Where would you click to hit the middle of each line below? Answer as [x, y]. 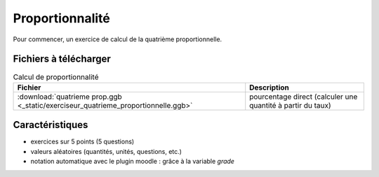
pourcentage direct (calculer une [304, 97]
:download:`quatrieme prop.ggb [69, 97]
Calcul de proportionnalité [56, 77]
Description [269, 87]
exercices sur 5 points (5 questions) [82, 142]
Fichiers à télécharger [62, 59]
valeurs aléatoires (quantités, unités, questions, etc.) [106, 151]
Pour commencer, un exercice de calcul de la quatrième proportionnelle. [118, 39]
